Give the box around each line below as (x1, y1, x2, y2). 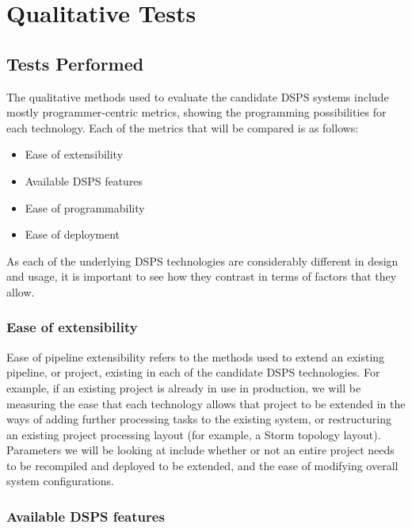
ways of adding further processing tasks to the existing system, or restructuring (6, 411, 391, 427)
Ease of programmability (25, 199, 145, 216)
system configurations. (6, 473, 114, 489)
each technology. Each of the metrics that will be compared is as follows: (6, 119, 359, 136)
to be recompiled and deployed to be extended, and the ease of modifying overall (6, 457, 399, 473)
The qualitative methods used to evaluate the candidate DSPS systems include (6, 88, 389, 105)
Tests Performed (6, 51, 144, 75)
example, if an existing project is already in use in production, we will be (6, 379, 361, 396)
